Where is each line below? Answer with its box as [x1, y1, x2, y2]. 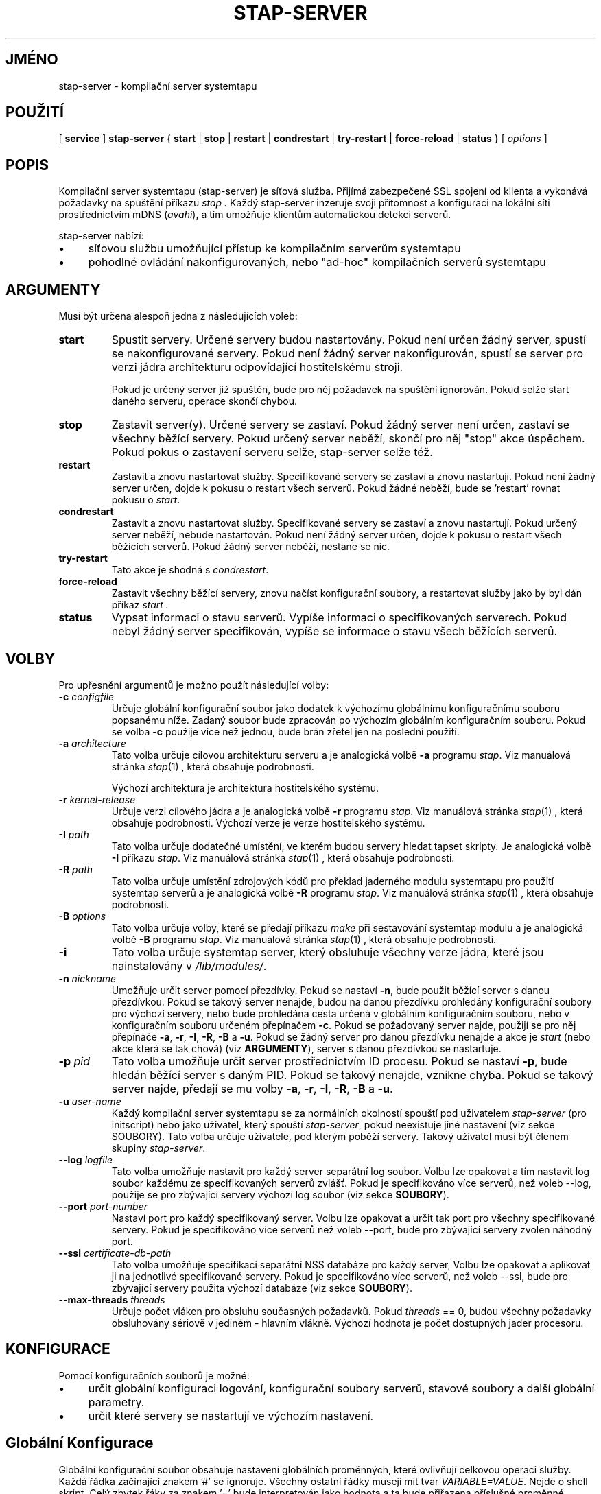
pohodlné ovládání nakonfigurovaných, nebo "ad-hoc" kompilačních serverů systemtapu [88, 255, 546, 270]
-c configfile [58, 690, 115, 702]
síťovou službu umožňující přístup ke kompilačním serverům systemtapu [88, 241, 461, 256]
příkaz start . [111, 599, 169, 611]
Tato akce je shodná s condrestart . [111, 564, 269, 576]
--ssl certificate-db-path [58, 1246, 172, 1259]
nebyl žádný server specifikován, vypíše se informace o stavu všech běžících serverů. [111, 624, 558, 639]
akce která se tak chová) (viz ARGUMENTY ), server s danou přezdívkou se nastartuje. [111, 1042, 502, 1054]
